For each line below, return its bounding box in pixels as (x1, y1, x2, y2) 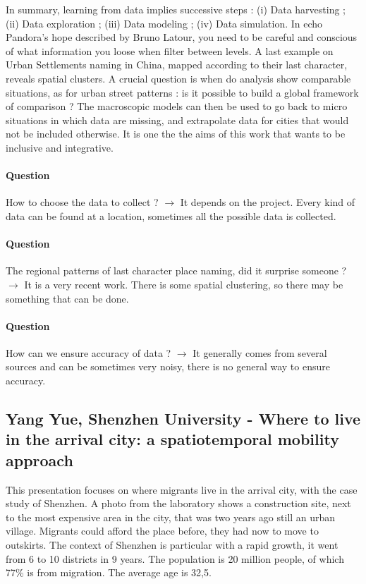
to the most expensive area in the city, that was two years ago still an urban (6, 509, 336, 524)
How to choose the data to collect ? (6, 195, 159, 209)
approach (6, 449, 73, 470)
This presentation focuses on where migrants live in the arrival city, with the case (6, 482, 358, 497)
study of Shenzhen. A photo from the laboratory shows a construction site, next (6, 496, 351, 511)
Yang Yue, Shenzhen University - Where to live (6, 408, 361, 430)
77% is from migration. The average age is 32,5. (6, 565, 212, 580)
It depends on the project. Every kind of (180, 195, 355, 209)
